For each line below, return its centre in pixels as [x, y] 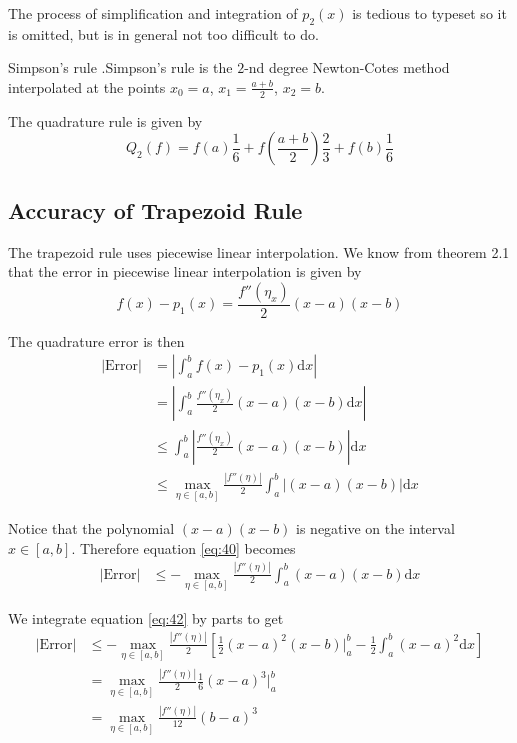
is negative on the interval [375, 528]
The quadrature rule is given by [105, 120]
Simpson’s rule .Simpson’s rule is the [120, 67]
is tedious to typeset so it [429, 13]
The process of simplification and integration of [153, 13]
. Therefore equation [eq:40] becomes [183, 547]
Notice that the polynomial [91, 528]
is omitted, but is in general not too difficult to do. [163, 33]
